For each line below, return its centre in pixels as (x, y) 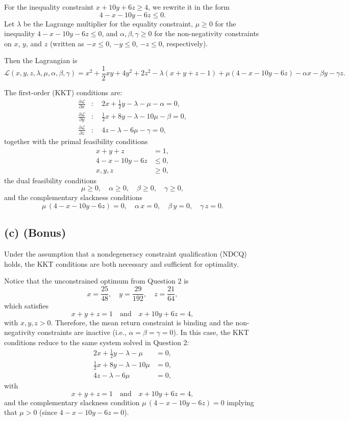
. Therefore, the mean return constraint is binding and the (142, 322)
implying (240, 402)
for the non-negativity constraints (207, 33)
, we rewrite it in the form (189, 7)
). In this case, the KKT (211, 332)
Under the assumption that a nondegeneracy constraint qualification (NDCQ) (126, 254)
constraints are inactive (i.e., (82, 332)
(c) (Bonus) (35, 232)
